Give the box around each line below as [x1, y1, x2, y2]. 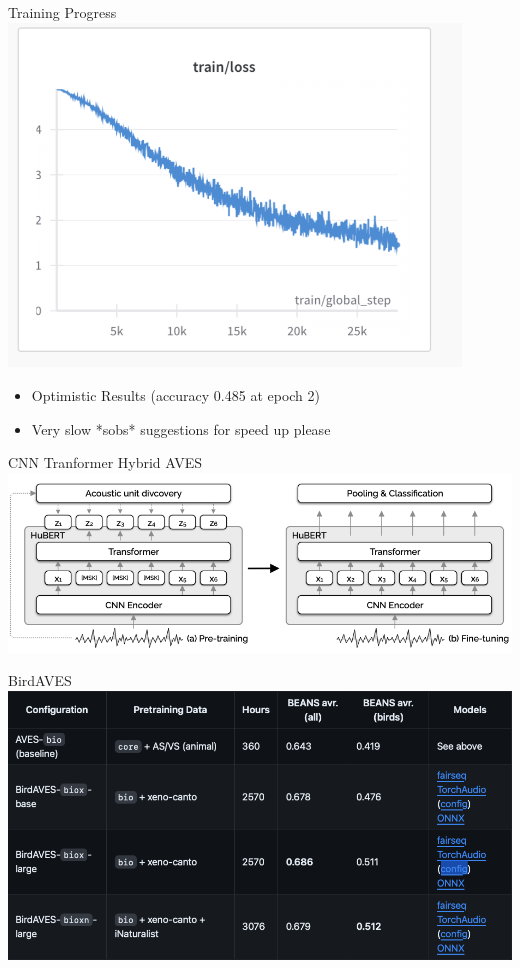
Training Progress [8, 2, 117, 22]
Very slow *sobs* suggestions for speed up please [31, 418, 331, 439]
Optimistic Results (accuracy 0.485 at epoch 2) [31, 385, 321, 406]
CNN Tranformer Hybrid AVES [8, 452, 203, 473]
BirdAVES [8, 670, 72, 691]
